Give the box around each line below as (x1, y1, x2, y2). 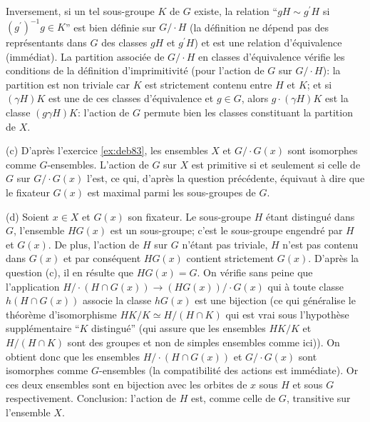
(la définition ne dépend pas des (190, 19, 329, 34)
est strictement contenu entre (145, 76, 272, 91)
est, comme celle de (190, 391, 276, 406)
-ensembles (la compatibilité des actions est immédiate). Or (98, 363, 359, 378)
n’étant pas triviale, (182, 236, 268, 251)
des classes (101, 35, 148, 50)
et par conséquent (63, 251, 141, 266)
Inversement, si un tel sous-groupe (6, 4, 155, 18)
